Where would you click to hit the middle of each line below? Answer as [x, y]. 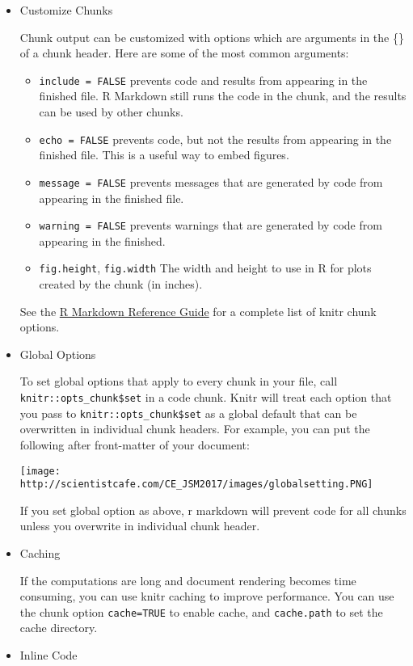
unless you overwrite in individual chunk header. [140, 526]
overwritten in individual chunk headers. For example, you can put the [195, 429]
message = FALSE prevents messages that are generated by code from [211, 181]
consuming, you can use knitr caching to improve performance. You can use [207, 596]
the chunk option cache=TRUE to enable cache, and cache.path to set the [201, 611]
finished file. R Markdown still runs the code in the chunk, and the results [223, 96]
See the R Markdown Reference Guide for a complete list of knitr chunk [198, 311]
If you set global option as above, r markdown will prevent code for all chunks [213, 510]
